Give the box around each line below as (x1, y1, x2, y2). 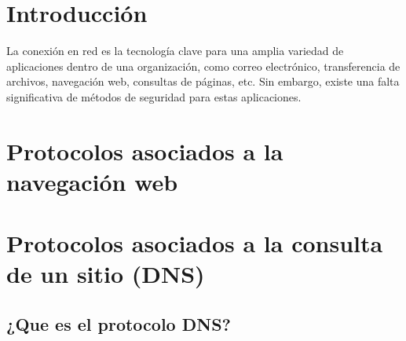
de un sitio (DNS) (6, 258, 205, 290)
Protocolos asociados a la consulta (6, 227, 383, 259)
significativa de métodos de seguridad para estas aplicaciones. (6, 88, 302, 104)
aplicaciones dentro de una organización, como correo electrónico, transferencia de (6, 57, 401, 74)
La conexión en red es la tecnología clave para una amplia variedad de (6, 42, 344, 59)
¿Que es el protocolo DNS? (6, 312, 231, 336)
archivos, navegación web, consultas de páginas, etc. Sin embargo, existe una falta (6, 73, 400, 90)
